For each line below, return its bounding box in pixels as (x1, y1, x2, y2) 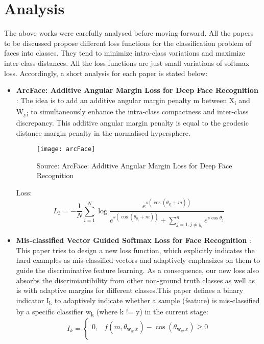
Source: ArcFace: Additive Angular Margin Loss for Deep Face (36, 160, 232, 170)
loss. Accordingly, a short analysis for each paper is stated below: (4, 67, 208, 78)
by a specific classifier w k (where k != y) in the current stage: (16, 306, 208, 318)
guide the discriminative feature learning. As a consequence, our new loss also (16, 265, 259, 275)
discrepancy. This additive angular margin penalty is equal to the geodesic (16, 117, 249, 128)
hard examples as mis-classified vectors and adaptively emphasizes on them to (16, 255, 260, 265)
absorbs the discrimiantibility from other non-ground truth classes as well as (16, 275, 255, 285)
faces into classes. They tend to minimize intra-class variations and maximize (4, 47, 245, 58)
